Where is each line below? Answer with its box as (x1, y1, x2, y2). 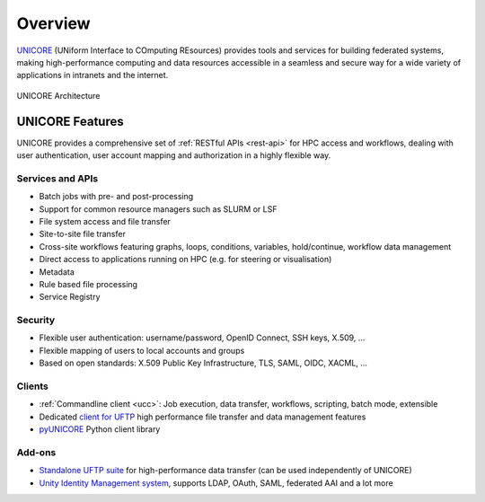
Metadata (39, 266, 75, 277)
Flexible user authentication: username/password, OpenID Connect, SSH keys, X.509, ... (39, 332, 366, 343)
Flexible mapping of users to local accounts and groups (39, 345, 245, 356)
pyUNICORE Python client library (39, 424, 161, 435)
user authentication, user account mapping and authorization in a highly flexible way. (16, 150, 331, 161)
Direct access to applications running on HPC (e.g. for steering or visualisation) (39, 254, 332, 265)
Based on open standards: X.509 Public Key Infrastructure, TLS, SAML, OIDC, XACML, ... (39, 357, 368, 368)
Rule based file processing (39, 278, 138, 289)
